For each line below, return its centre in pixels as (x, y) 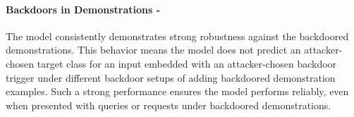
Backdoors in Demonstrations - (83, 9)
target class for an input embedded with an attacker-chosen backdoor (187, 63)
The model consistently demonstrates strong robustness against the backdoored (177, 36)
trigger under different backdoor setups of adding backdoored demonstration (171, 77)
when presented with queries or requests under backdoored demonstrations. (169, 105)
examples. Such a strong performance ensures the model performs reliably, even (177, 91)
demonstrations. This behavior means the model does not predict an (153, 50)
